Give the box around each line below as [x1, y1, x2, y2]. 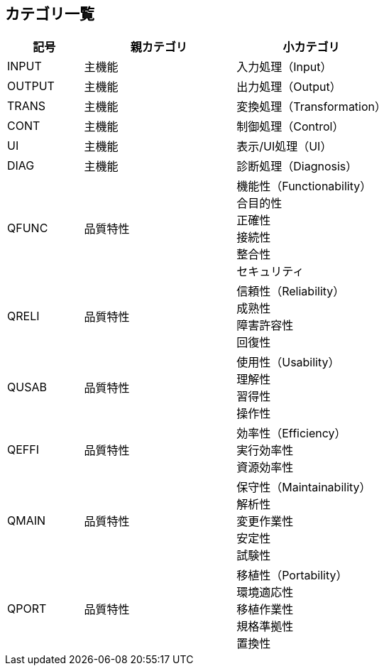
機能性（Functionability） [236, 179, 372, 194]
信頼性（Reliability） [236, 284, 345, 299]
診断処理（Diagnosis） [236, 159, 358, 174]
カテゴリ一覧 [5, 5, 94, 23]
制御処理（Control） [236, 119, 344, 134]
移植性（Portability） [236, 568, 348, 583]
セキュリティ [236, 264, 305, 279]
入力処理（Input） [236, 60, 332, 75]
